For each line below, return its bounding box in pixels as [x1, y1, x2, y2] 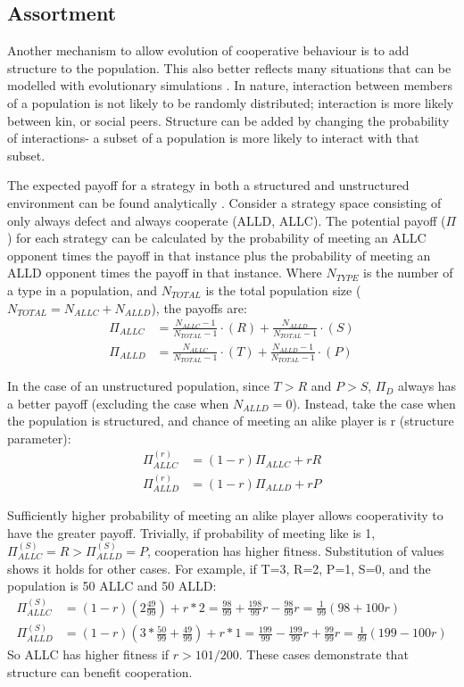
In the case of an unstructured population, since [7, 377, 269, 395]
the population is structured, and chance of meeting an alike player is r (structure [7, 411, 454, 430]
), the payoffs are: [151, 298, 247, 317]
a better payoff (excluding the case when [7, 393, 229, 412]
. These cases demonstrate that [238, 645, 409, 664]
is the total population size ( [205, 280, 361, 299]
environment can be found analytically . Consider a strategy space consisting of [7, 193, 442, 211]
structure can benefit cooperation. [7, 663, 193, 682]
